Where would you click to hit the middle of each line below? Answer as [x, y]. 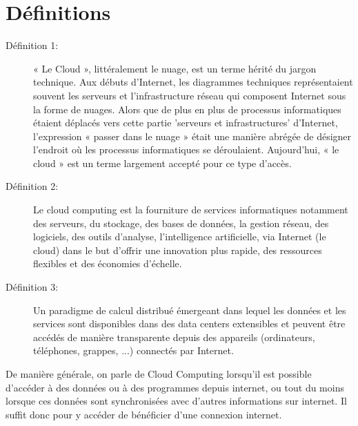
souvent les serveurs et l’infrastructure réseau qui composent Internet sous [190, 95]
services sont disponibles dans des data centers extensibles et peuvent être [189, 323]
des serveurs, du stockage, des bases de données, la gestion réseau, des [181, 223]
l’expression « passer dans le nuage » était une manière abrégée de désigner [192, 136]
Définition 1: [32, 45]
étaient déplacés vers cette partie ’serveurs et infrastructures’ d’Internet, [186, 123]
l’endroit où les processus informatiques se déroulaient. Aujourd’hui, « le [186, 149]
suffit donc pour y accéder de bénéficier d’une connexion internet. [144, 414]
